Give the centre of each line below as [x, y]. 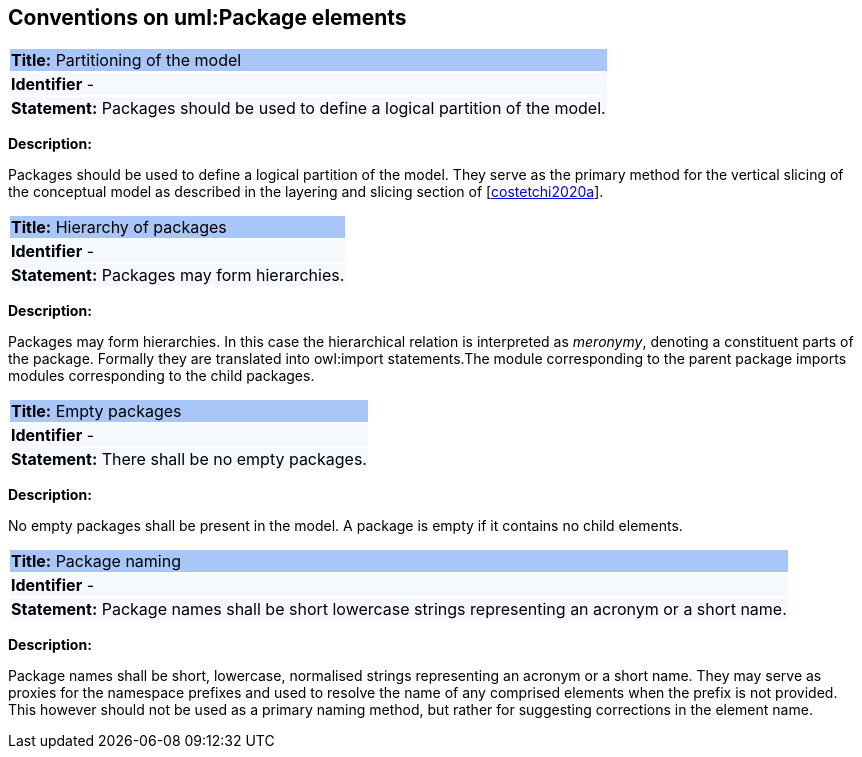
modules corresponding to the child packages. [161, 376]
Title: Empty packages [96, 411]
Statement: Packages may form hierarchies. [178, 275]
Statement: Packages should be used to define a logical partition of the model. [308, 108]
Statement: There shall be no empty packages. [189, 459]
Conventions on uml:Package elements [207, 17]
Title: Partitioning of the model [126, 60]
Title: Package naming [96, 561]
